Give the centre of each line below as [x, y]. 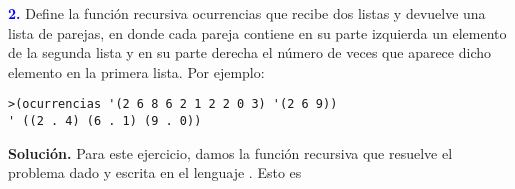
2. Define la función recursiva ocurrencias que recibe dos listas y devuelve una [247, 13]
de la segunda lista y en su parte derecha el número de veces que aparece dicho [249, 52]
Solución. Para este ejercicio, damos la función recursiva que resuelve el [230, 152]
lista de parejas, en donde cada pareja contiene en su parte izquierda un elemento [257, 32]
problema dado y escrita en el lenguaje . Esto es [155, 172]
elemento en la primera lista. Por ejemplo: [136, 71]
